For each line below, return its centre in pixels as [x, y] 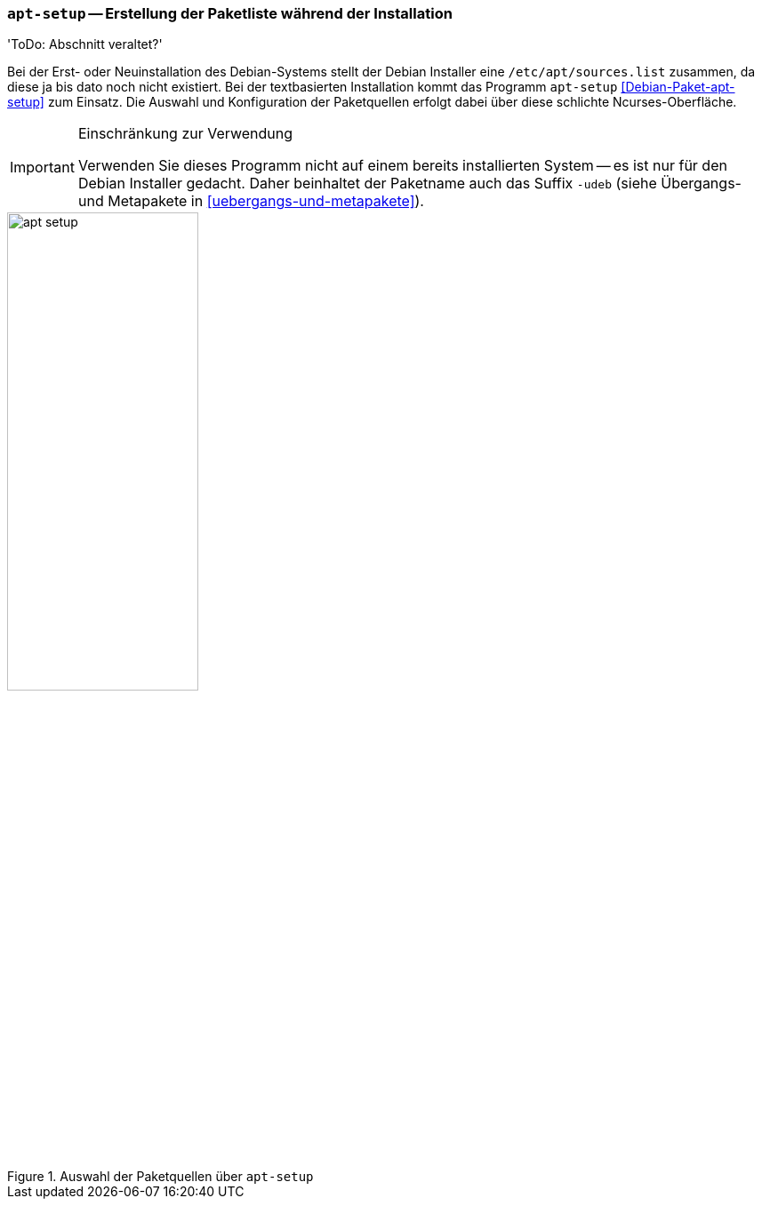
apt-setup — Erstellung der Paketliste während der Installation [230, 13]
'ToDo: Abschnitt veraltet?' [85, 44]
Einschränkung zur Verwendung [185, 134]
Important [42, 168]
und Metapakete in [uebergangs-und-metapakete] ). [251, 201]
